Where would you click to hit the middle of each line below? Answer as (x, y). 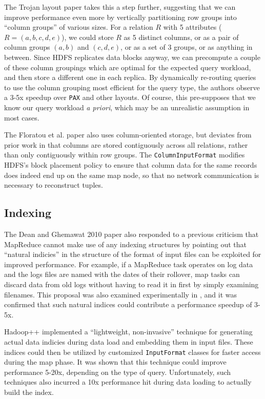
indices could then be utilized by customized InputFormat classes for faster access (132, 352)
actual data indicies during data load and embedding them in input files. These (129, 341)
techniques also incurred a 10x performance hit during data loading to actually (128, 382)
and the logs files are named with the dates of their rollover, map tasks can (122, 274)
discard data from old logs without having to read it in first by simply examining (131, 284)
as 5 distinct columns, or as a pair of (181, 37)
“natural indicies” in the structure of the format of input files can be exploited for (133, 254)
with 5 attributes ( (192, 27)
